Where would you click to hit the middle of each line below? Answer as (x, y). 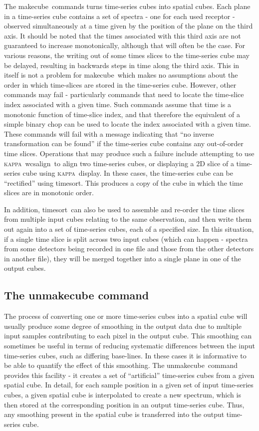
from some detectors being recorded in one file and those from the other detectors (129, 249)
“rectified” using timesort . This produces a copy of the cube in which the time (124, 182)
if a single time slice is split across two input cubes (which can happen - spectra (126, 239)
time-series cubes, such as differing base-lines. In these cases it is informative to (125, 355)
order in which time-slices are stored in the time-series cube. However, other (120, 84)
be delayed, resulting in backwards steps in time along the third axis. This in (122, 65)
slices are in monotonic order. (49, 192)
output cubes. (25, 268)
